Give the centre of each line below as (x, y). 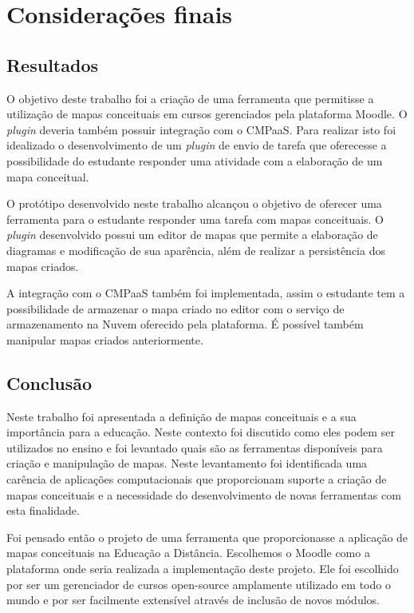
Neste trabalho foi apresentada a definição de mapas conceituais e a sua (181, 416)
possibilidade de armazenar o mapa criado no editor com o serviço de (175, 308)
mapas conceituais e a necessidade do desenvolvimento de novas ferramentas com (204, 494)
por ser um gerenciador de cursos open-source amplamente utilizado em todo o (199, 584)
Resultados (52, 64)
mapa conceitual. (48, 176)
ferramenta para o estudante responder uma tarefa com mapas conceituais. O (195, 219)
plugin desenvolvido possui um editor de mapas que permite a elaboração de (192, 235)
